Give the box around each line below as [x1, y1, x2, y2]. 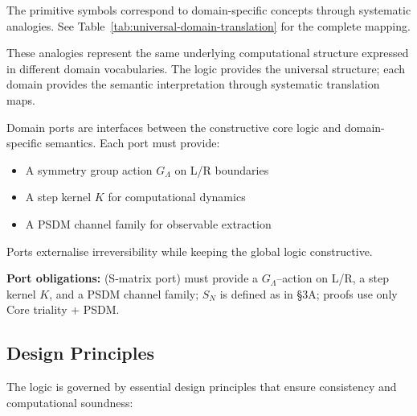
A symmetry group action [25, 161, 153, 178]
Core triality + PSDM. [6, 301, 120, 318]
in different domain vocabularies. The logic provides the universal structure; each [6, 60, 405, 76]
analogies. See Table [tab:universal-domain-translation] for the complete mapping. [6, 17, 411, 34]
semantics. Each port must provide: [45, 134, 220, 151]
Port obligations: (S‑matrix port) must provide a [6, 270, 259, 286]
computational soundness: [6, 393, 133, 410]
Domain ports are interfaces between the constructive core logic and [6, 118, 341, 135]
